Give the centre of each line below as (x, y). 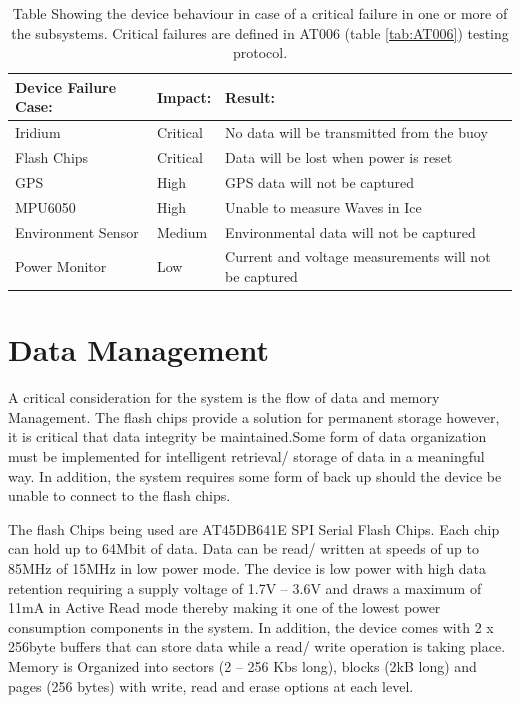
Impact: (184, 96)
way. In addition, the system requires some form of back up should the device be (255, 475)
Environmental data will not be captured (350, 231)
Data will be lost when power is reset (339, 157)
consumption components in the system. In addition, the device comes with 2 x (251, 626)
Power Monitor (61, 266)
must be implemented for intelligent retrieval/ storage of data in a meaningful (246, 456)
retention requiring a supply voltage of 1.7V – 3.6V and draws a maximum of (245, 587)
